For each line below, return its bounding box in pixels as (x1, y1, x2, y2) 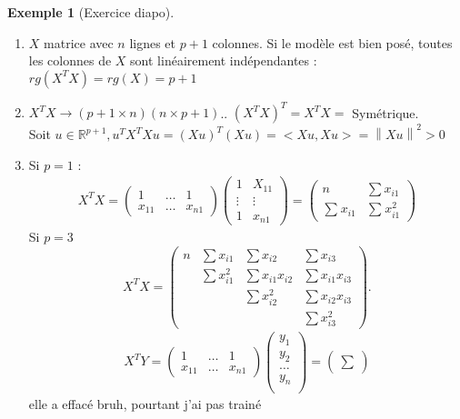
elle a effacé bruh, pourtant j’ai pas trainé (28, 394, 262, 414)
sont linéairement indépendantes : (130, 51, 317, 70)
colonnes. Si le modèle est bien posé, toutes (212, 33, 453, 52)
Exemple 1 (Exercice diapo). (7, 3, 175, 21)
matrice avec (44, 33, 114, 52)
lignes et (129, 33, 176, 52)
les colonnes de (28, 51, 112, 70)
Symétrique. (352, 103, 419, 122)
